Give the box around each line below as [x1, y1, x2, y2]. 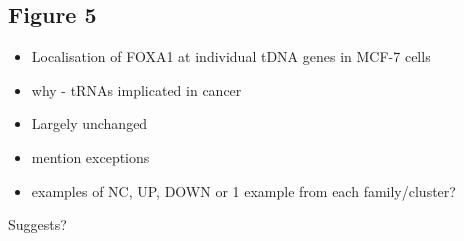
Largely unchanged [31, 113, 148, 134]
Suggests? [8, 214, 67, 235]
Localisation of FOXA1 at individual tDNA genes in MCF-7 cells [31, 46, 431, 67]
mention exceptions [31, 146, 150, 167]
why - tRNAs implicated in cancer [31, 79, 242, 100]
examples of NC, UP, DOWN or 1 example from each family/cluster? [31, 180, 456, 201]
